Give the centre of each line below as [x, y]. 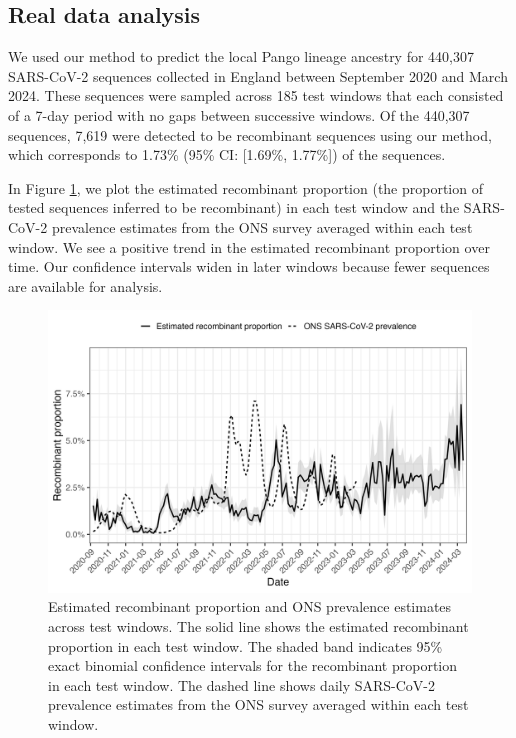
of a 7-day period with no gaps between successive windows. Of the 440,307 [239, 114]
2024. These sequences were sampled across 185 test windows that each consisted [256, 95]
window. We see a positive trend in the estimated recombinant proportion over [249, 246]
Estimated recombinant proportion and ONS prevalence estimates [250, 606]
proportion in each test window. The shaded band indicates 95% [245, 645]
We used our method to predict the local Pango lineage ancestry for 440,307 [241, 56]
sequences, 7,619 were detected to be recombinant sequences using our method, [250, 134]
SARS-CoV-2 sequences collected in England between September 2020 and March [258, 75]
